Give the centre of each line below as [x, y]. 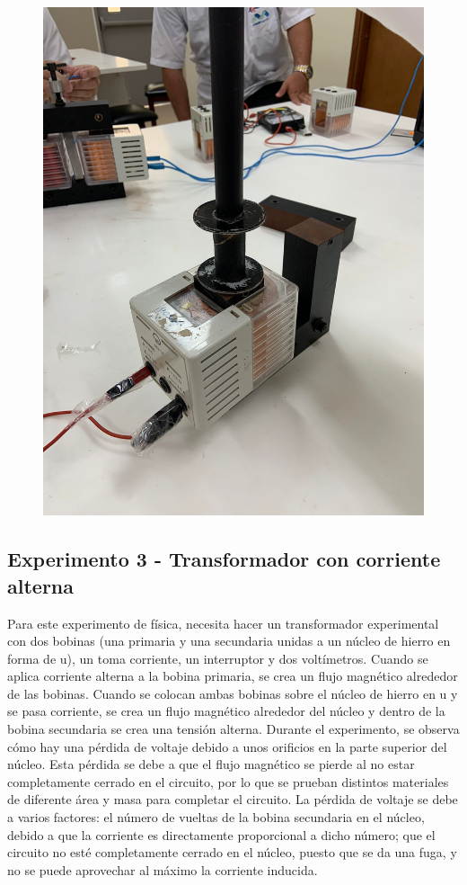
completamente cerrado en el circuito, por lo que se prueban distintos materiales [228, 781]
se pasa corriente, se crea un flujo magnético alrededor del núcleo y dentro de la [226, 711]
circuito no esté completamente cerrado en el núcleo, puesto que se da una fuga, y [232, 852]
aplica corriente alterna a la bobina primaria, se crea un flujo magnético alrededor [233, 676]
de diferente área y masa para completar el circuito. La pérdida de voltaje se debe [233, 799]
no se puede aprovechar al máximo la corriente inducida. [163, 869]
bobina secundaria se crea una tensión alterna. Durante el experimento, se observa [233, 729]
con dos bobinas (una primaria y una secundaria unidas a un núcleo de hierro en [229, 641]
